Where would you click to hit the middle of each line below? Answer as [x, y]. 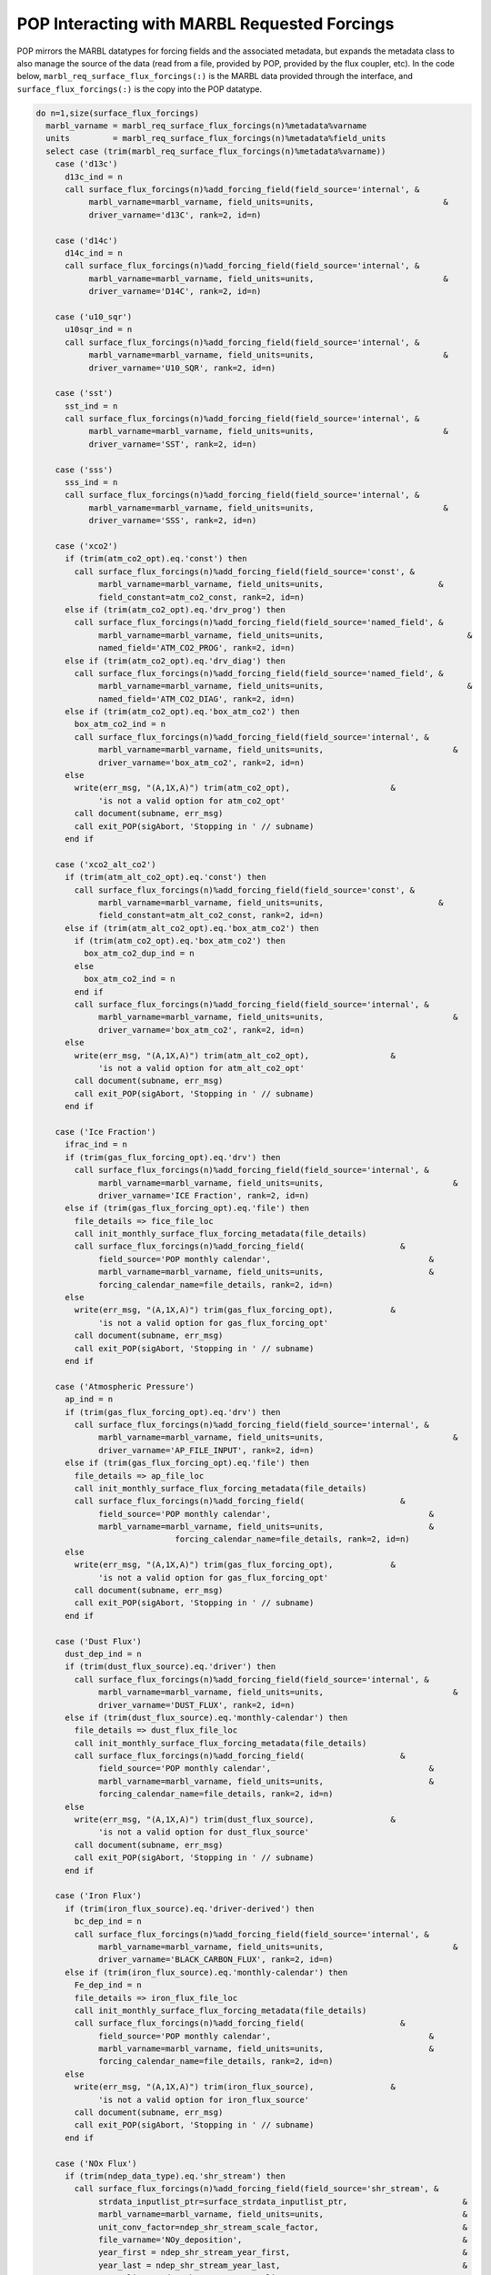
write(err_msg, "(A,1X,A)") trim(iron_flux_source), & [235, 2087]
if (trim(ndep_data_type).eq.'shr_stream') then [175, 2176]
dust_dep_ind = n [104, 1653]
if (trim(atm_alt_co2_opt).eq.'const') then [166, 877]
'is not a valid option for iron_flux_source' [204, 2099]
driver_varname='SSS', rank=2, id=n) [173, 521]
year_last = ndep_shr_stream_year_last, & [283, 2265]
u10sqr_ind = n [99, 329]
